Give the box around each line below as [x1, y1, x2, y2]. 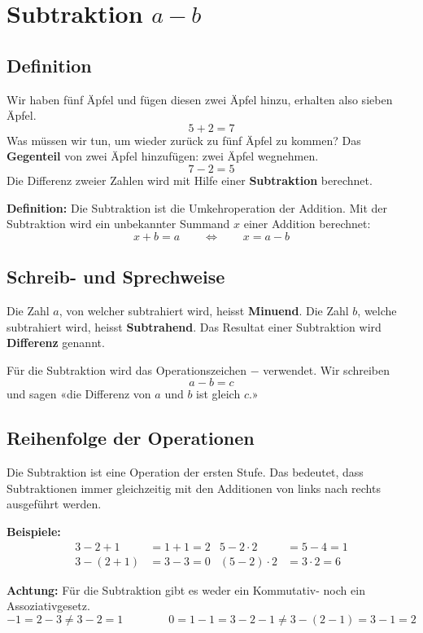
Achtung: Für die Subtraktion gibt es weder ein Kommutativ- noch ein [7, 581, 365, 598]
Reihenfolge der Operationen [7, 425, 255, 451]
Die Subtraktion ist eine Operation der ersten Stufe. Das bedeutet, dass [7, 464, 364, 481]
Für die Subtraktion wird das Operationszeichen [7, 361, 247, 378]
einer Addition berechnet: [243, 215, 371, 232]
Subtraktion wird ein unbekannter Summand [7, 215, 230, 232]
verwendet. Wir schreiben [263, 361, 390, 378]
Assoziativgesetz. [7, 597, 90, 614]
